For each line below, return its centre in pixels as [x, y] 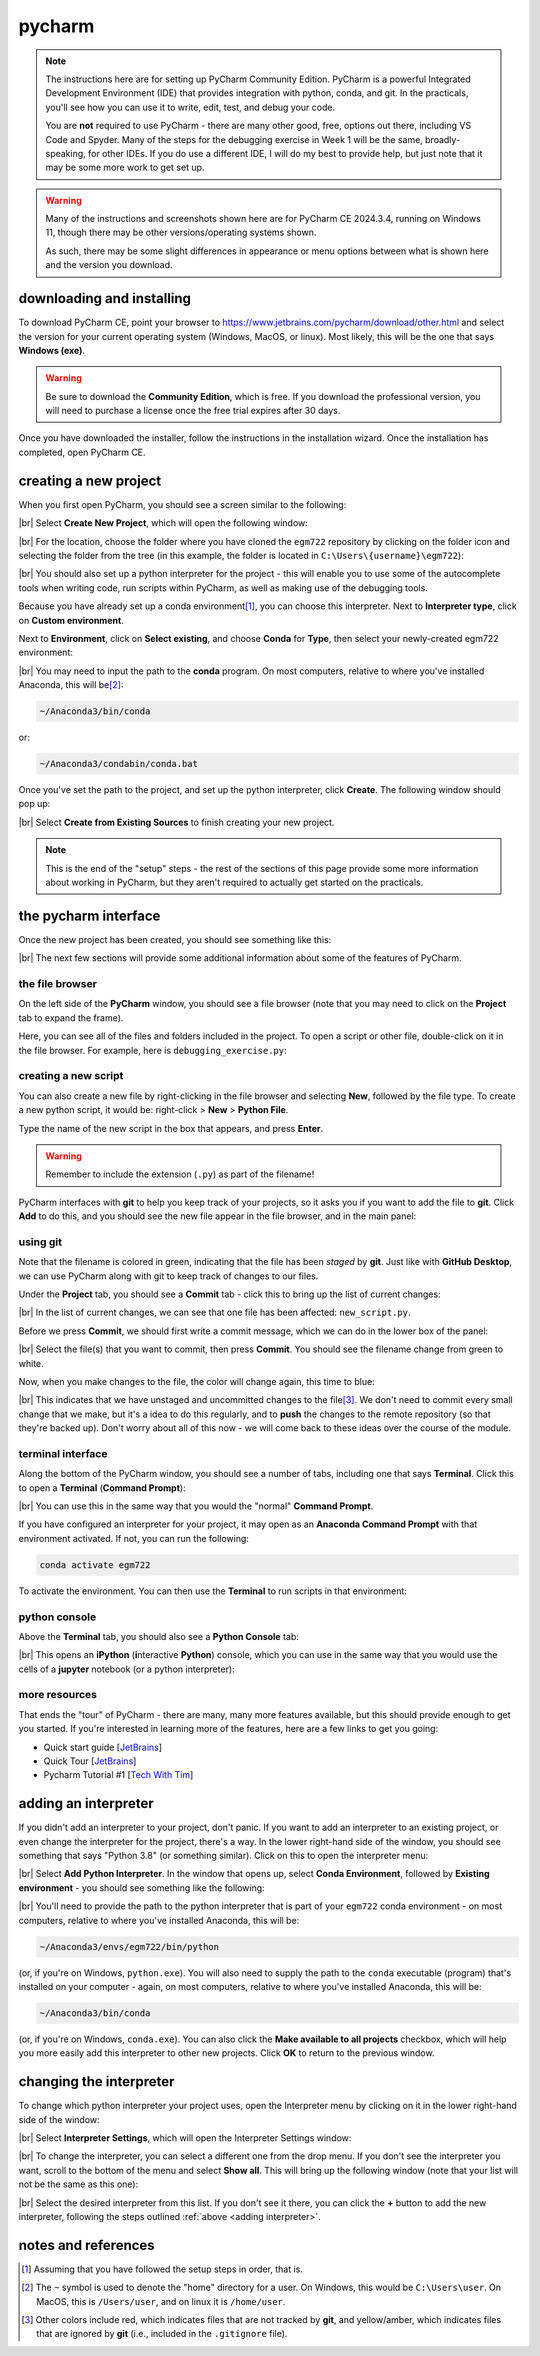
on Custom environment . [71, 620]
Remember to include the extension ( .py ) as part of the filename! [180, 1174]
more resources [58, 1695]
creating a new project [90, 480]
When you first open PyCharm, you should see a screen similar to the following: [182, 504]
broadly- [443, 139]
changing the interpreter [96, 2081]
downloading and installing [105, 298]
